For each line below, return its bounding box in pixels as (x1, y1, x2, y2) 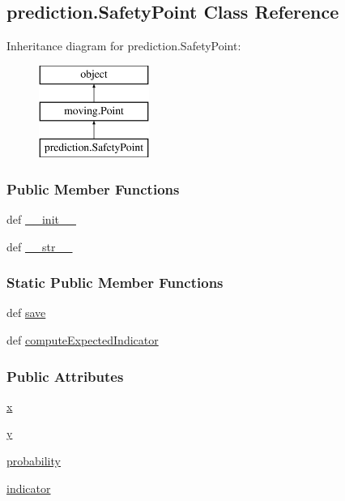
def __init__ (6, 210, 76, 227)
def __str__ (6, 238, 73, 255)
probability (6, 452, 61, 469)
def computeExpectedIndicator (6, 331, 159, 348)
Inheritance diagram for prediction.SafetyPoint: (6, 37, 241, 54)
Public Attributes (6, 366, 124, 386)
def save (6, 304, 46, 321)
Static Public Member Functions (6, 272, 224, 293)
